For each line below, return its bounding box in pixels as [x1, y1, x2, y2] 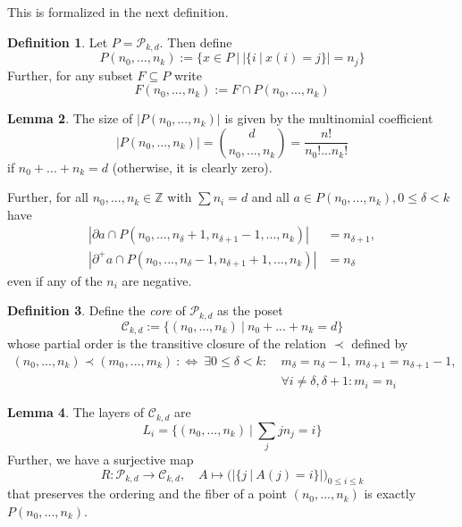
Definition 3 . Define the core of [7, 301, 186, 320]
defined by [351, 334, 408, 353]
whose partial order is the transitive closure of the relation [7, 334, 327, 353]
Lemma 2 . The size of [7, 109, 133, 128]
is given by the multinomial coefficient [224, 109, 433, 128]
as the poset [217, 301, 283, 320]
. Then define [159, 32, 232, 51]
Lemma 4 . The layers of [7, 403, 145, 422]
